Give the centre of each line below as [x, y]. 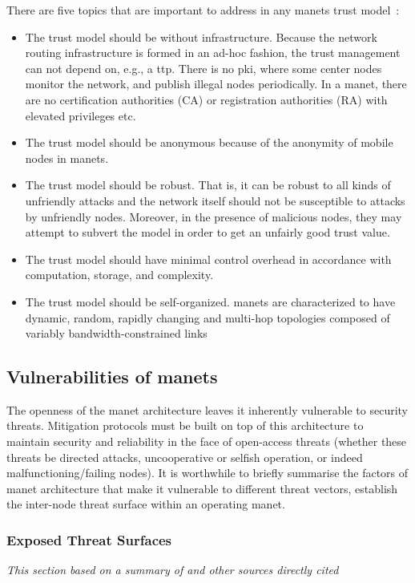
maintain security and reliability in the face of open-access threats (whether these [207, 441]
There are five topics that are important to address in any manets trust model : [203, 10]
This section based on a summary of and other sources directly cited [173, 570]
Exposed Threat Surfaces [89, 539]
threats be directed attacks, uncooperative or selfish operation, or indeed [185, 457]
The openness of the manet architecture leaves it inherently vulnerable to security [207, 409]
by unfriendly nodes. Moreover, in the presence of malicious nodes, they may [214, 216]
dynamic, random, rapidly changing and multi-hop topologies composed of [207, 317]
